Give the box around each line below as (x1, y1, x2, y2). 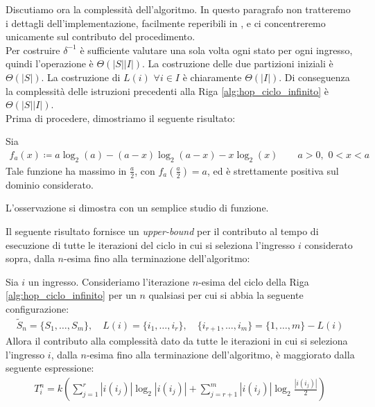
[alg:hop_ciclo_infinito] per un (6, 288, 137, 302)
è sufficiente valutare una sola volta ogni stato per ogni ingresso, (80, 42, 353, 57)
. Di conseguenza (279, 69, 350, 84)
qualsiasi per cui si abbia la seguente (148, 288, 304, 302)
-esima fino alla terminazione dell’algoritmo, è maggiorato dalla (86, 347, 355, 361)
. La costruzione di (41, 69, 121, 84)
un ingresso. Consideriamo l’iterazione (28, 274, 189, 288)
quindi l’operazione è (6, 56, 94, 71)
